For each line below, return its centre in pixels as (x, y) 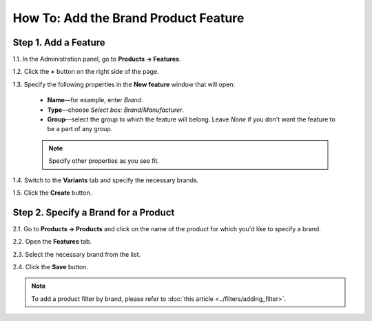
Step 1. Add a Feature (59, 42)
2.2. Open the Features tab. (52, 242)
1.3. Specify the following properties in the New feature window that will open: (124, 84)
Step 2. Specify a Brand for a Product (94, 212)
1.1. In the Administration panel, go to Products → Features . (97, 59)
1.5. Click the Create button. (52, 193)
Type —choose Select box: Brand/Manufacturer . (116, 110)
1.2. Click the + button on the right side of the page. (86, 72)
